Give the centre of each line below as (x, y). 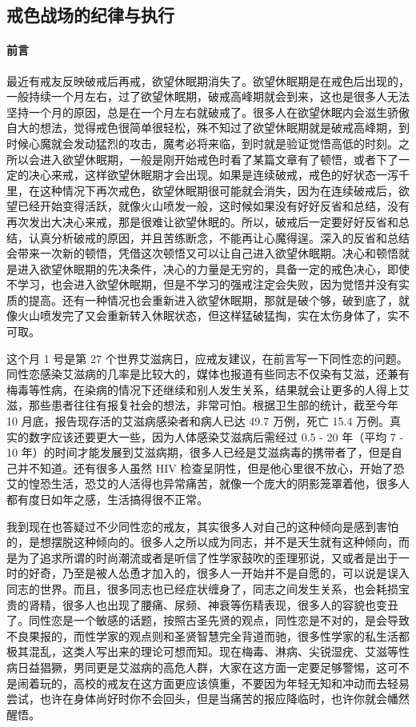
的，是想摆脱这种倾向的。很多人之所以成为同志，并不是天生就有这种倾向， (202, 542)
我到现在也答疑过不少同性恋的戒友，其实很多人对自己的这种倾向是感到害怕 (202, 526)
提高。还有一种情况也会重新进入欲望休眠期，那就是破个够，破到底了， (213, 300)
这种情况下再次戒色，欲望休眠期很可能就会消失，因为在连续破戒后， (219, 190)
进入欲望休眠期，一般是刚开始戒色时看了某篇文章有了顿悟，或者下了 (219, 159)
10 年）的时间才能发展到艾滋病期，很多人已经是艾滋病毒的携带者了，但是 (199, 452)
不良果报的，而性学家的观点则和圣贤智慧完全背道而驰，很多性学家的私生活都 (208, 635)
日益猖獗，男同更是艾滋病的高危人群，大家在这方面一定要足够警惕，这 (202, 667)
